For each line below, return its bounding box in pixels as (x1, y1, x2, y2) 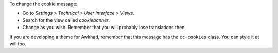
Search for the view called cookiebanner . (22, 17, 110, 23)
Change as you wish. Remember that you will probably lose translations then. (22, 24, 186, 31)
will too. (9, 41, 26, 47)
